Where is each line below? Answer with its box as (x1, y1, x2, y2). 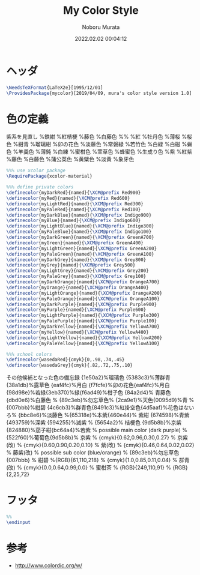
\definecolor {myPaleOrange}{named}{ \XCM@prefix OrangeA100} (6, 295, 160, 302)
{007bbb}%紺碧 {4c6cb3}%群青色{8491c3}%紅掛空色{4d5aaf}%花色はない (6, 404, 195, 411)
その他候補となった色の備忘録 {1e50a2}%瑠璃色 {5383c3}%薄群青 (6, 374, 171, 381)
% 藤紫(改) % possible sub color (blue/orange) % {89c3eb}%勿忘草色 (6, 449, 180, 456)
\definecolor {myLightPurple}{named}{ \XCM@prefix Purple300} (6, 313, 160, 319)
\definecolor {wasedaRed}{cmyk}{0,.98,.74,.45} (6, 357, 125, 363)
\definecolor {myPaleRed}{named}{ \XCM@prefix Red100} (6, 206, 141, 212)
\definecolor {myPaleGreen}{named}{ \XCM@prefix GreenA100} (6, 251, 154, 257)
